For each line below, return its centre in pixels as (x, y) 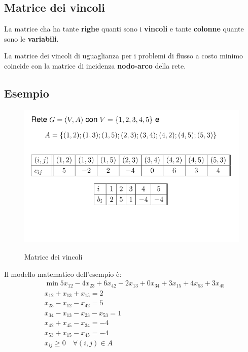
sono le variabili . (31, 38)
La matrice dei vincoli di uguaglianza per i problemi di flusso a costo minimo (124, 56)
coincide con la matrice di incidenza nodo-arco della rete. (95, 65)
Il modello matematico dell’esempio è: (63, 274)
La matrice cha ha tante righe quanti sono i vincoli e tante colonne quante (124, 29)
